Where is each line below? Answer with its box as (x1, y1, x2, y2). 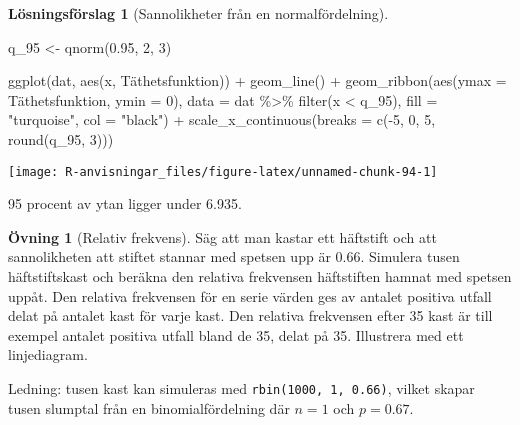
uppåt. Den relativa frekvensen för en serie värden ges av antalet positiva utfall (8, 285, 492, 306)
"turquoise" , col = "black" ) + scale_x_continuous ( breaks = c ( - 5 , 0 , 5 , (8, 109, 436, 130)
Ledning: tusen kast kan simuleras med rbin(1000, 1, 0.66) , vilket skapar (8, 377, 475, 398)
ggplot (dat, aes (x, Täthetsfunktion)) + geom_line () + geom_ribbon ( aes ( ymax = (8, 70, 507, 91)
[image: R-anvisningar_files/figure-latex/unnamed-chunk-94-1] (8, 164, 438, 179)
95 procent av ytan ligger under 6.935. (8, 193, 242, 214)
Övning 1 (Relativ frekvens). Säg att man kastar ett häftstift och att (8, 226, 437, 247)
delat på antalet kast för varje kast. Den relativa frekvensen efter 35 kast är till (8, 305, 493, 326)
